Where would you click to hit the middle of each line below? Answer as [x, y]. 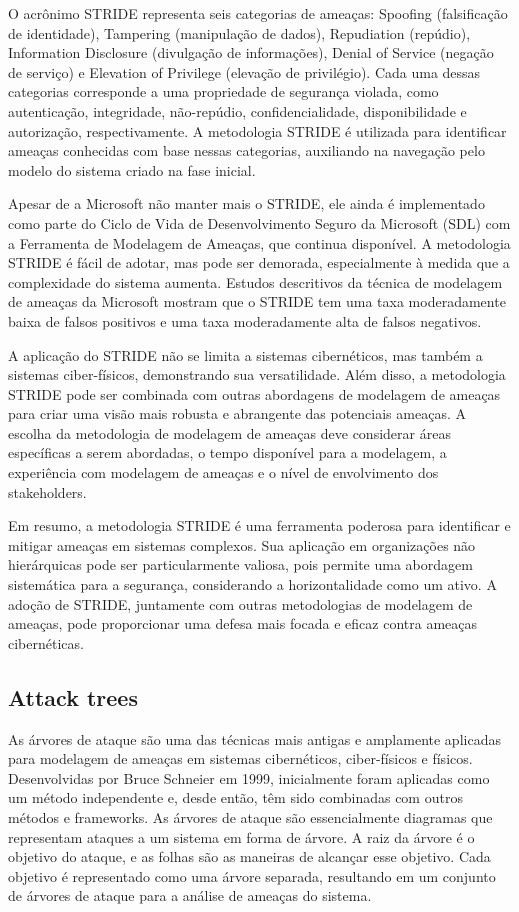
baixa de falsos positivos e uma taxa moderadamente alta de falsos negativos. [245, 320]
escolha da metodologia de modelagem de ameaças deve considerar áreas [229, 432]
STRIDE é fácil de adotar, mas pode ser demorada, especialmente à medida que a [259, 262]
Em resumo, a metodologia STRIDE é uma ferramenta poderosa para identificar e [259, 525]
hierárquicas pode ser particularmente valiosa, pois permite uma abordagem [240, 564]
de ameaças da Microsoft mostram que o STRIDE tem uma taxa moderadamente [257, 301]
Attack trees [73, 696]
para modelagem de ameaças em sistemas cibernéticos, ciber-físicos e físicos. [240, 758]
